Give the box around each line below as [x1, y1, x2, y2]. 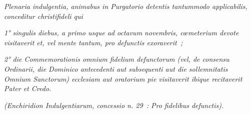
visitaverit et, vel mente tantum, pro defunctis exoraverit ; [4, 37, 183, 47]
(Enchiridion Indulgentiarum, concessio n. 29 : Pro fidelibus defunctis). [4, 100, 224, 110]
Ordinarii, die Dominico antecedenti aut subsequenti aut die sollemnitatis [4, 63, 228, 74]
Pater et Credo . [4, 83, 51, 94]
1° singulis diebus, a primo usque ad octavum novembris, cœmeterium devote [4, 27, 239, 38]
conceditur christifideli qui [4, 10, 83, 21]
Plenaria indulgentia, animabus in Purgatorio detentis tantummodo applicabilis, [4, 1, 247, 11]
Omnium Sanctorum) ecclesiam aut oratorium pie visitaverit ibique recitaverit [4, 73, 242, 84]
